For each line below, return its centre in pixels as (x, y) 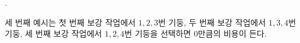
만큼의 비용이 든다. (232, 33)
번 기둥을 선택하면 (158, 33)
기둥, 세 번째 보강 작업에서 (54, 33)
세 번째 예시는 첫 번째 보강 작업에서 (70, 22)
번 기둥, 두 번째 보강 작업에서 (212, 22)
